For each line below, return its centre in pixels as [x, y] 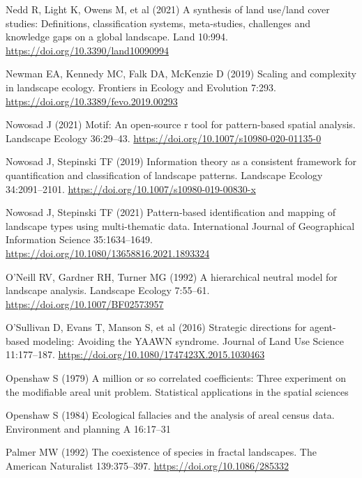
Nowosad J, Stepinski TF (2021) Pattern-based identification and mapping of [171, 212]
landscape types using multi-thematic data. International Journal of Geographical [180, 225]
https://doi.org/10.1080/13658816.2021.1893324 [108, 253]
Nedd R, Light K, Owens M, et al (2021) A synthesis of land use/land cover [168, 9]
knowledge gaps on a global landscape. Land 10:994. [117, 37]
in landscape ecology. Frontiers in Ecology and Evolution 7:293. [141, 87]
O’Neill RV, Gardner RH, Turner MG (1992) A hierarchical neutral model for [172, 276]
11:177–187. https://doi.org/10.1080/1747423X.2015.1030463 [135, 354]
